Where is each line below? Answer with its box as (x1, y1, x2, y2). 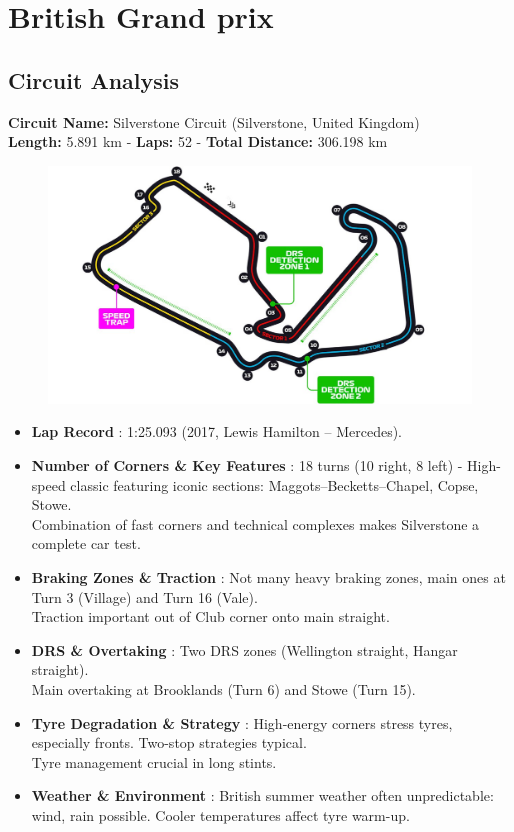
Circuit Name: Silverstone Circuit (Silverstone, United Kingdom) (8, 111, 420, 132)
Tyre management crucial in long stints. (31, 751, 277, 772)
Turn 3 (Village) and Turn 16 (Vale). (31, 586, 258, 607)
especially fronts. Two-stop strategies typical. (31, 732, 307, 753)
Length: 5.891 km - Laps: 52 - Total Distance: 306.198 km (8, 131, 388, 152)
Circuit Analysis (8, 64, 180, 95)
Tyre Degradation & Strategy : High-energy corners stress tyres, (31, 712, 453, 733)
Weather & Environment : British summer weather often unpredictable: (31, 785, 494, 806)
